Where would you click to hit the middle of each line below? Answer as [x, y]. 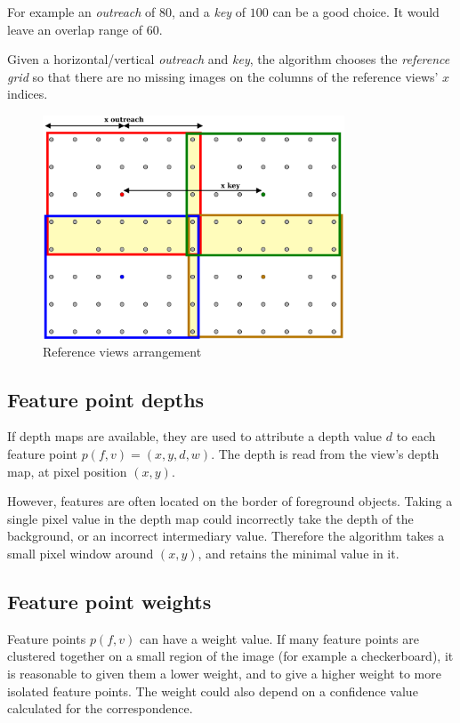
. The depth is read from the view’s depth [325, 454]
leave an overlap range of [75, 29]
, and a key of [209, 12]
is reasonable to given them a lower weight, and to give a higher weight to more [224, 673]
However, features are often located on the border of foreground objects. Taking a [230, 501]
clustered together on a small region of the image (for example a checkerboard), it [230, 656]
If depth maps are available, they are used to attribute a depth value [195, 436]
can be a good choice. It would [356, 12]
